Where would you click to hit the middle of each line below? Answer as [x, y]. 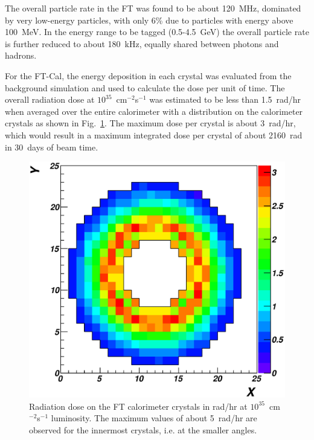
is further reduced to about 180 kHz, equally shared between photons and [142, 43]
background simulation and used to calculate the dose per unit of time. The [145, 87]
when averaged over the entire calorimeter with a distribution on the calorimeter [154, 111]
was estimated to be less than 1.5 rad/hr [225, 99]
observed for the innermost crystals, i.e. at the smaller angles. [143, 429]
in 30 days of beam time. [52, 147]
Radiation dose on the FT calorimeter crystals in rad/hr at [138, 406]
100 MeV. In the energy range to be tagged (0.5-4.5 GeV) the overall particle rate [157, 32]
